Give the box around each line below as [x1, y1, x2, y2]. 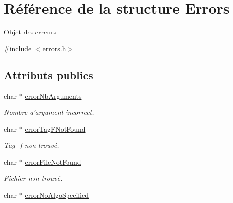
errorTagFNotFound [25, 123, 86, 134]
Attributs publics [4, 67, 93, 82]
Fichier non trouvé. [4, 173, 63, 183]
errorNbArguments [25, 90, 82, 101]
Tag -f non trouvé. [4, 140, 59, 150]
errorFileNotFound [25, 156, 81, 167]
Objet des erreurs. [4, 27, 58, 37]
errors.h [42, 43, 66, 53]
